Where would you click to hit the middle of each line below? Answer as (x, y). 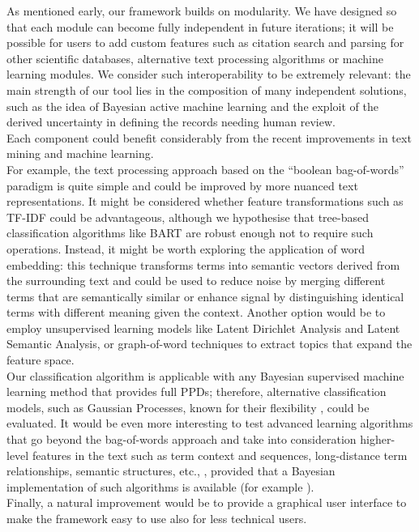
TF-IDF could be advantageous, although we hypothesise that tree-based (188, 217)
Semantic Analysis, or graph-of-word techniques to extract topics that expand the (209, 344)
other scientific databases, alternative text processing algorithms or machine (195, 58)
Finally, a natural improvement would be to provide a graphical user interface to (207, 502)
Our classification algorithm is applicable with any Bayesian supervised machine (205, 375)
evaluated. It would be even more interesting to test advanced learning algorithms (210, 423)
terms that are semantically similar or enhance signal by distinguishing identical (205, 296)
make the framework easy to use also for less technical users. (157, 518)
